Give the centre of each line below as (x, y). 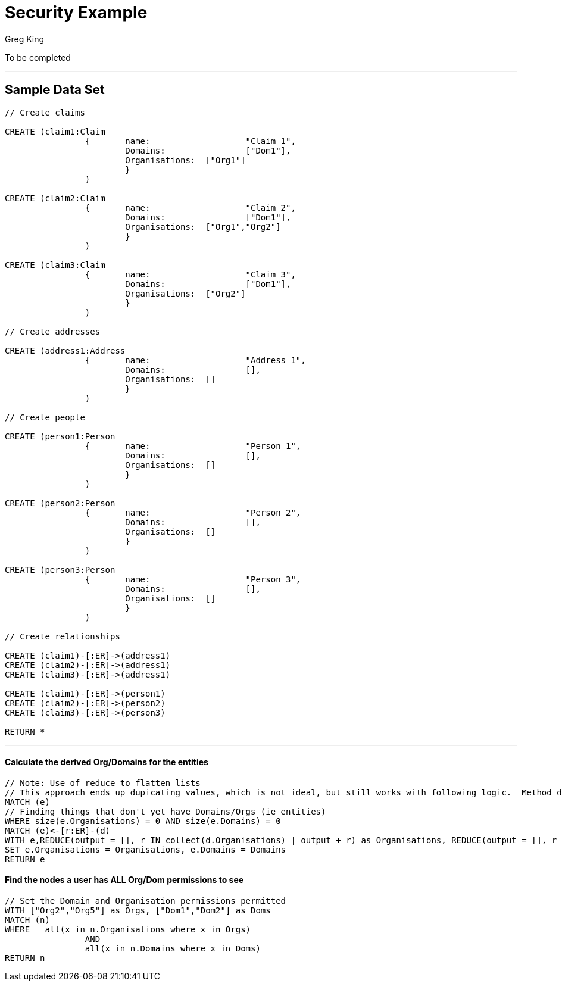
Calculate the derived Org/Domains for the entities (107, 762)
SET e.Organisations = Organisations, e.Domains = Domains (146, 849)
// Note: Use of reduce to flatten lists (103, 783)
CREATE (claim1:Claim (55, 131)
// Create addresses (53, 331)
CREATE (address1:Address (65, 350)
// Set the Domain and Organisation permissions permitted (146, 901)
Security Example (76, 13)
